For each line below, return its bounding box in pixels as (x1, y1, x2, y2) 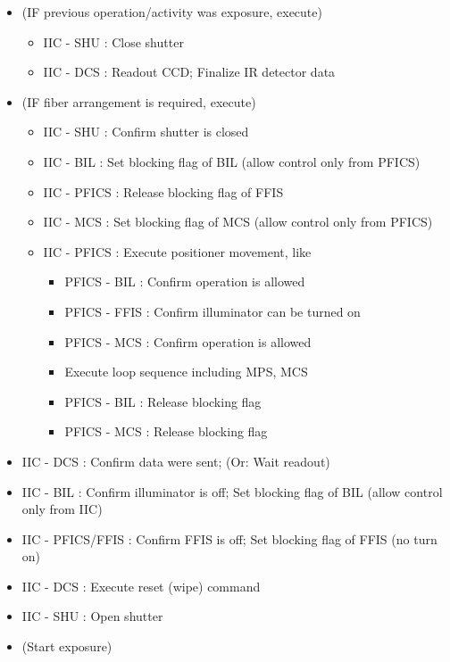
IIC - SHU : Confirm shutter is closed (43, 122, 249, 141)
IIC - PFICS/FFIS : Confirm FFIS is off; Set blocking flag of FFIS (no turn (21, 529, 437, 548)
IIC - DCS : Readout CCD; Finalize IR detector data (43, 62, 336, 81)
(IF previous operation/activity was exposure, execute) (21, 3, 322, 21)
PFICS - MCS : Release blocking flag (64, 422, 268, 441)
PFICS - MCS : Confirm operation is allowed (64, 332, 312, 351)
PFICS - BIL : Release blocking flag (64, 392, 262, 410)
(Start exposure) (21, 637, 112, 656)
